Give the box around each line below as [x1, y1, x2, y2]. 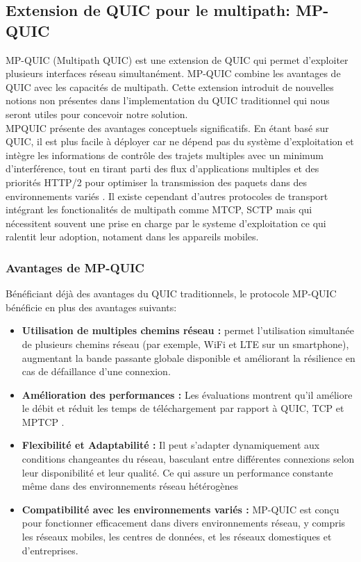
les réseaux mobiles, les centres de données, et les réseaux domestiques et [22, 529, 332, 544]
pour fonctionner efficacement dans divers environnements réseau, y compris [22, 515, 346, 530]
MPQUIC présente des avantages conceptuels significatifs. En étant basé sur [6, 120, 329, 135]
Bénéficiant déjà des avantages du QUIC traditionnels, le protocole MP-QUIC [6, 286, 337, 301]
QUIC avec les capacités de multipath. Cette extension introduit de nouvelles [6, 79, 334, 94]
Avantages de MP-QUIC [6, 258, 144, 276]
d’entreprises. [22, 543, 78, 557]
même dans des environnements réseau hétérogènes [22, 479, 238, 493]
